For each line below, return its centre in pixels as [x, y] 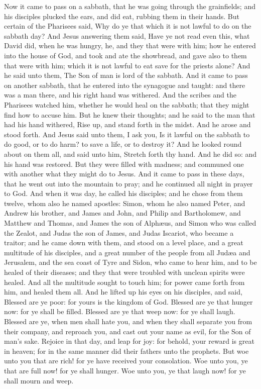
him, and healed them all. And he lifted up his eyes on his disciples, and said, [123, 292]
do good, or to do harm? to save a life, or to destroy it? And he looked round [123, 144]
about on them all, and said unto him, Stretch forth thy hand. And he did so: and [130, 154]
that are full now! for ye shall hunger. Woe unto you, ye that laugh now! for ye [125, 370]
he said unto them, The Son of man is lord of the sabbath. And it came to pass [126, 75]
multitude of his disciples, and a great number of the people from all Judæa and [127, 252]
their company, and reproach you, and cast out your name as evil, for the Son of [127, 331]
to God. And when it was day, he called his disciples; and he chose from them [123, 193]
